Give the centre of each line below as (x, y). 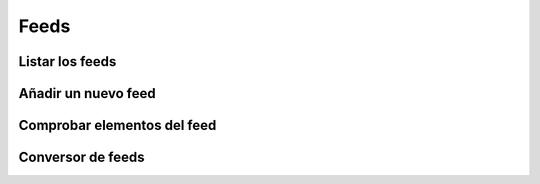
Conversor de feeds (81, 157)
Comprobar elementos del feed (117, 125)
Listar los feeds (67, 61)
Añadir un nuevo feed (87, 93)
